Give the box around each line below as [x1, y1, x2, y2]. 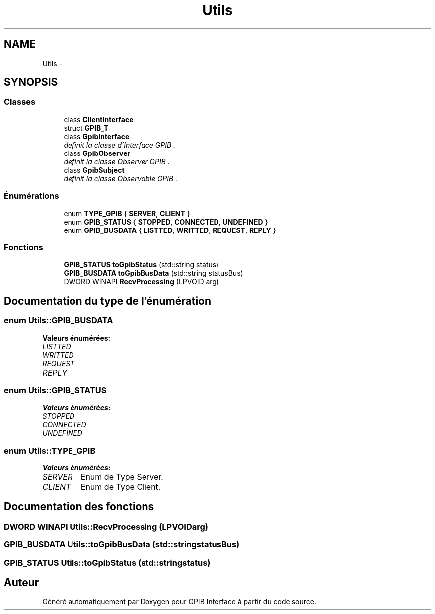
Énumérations [4, 191, 59, 201]
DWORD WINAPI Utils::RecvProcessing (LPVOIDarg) [4, 521, 209, 532]
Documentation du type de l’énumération [4, 294, 212, 307]
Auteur [4, 576, 39, 589]
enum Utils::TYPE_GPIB [4, 445, 96, 456]
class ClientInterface [64, 115, 134, 124]
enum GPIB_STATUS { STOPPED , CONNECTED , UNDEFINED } [64, 217, 268, 226]
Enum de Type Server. [80, 472, 163, 482]
